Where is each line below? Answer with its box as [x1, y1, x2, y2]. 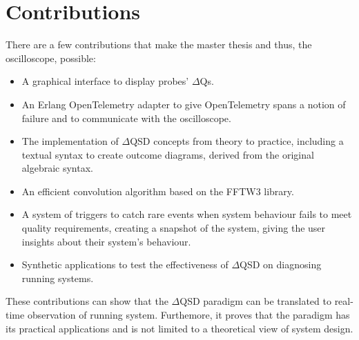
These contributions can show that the [6, 294, 168, 308]
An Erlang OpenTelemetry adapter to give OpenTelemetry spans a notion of [21, 97, 346, 111]
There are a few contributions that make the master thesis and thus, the [6, 37, 312, 52]
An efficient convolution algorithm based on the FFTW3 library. [21, 183, 294, 198]
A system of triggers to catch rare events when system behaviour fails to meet [21, 207, 352, 221]
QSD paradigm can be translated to [179, 294, 331, 308]
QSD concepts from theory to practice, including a [130, 134, 344, 148]
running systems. [21, 270, 94, 285]
